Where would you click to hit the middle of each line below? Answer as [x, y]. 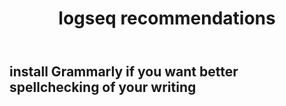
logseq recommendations [167, 18]
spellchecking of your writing [103, 87]
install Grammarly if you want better [124, 72]
